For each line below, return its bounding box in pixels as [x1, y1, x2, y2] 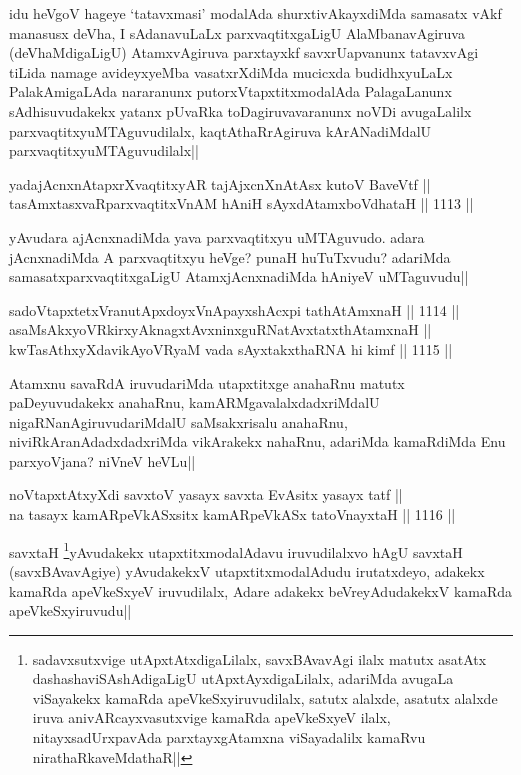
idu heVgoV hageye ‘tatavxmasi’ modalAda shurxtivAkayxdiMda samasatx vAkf [9, 3, 502, 23]
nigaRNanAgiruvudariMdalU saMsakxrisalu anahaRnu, [9, 411, 348, 432]
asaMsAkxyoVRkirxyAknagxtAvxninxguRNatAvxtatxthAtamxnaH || [9, 319, 432, 340]
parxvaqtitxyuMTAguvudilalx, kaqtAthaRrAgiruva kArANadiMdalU [9, 120, 432, 141]
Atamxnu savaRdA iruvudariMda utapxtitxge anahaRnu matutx [9, 372, 405, 393]
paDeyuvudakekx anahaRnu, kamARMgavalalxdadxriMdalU [9, 392, 380, 413]
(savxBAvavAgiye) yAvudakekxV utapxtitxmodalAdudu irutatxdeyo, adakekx [9, 560, 485, 581]
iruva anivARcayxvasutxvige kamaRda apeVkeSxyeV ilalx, [32, 707, 391, 728]
